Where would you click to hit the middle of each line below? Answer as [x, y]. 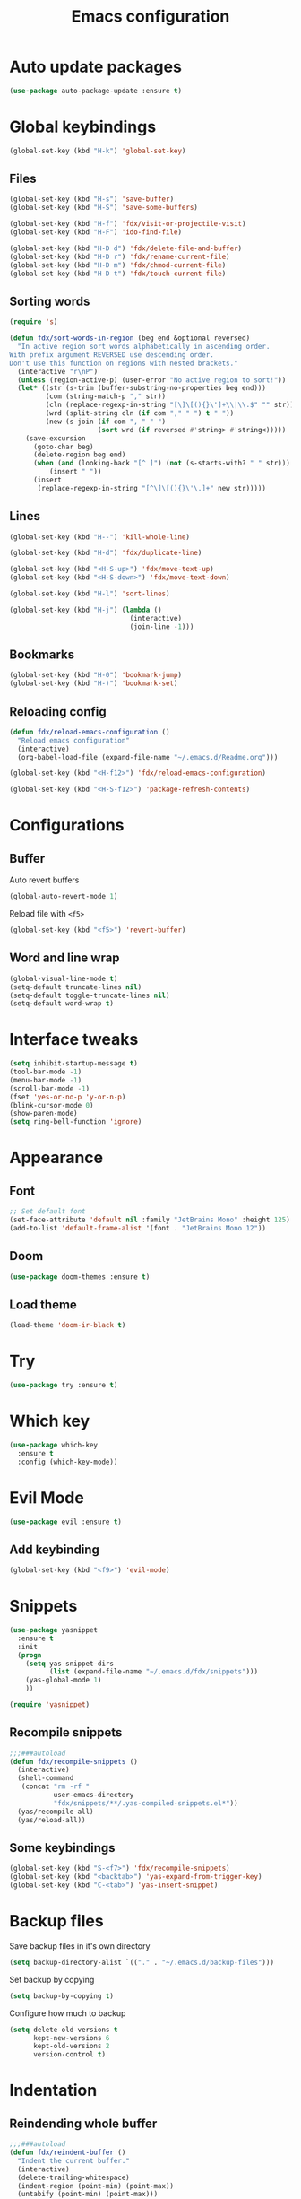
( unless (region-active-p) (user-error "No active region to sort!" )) [152, 380]
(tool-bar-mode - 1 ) [46, 1072]
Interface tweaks [74, 1040]
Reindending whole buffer [83, 2123]
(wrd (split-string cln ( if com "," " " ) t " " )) [140, 413]
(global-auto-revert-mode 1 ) [64, 897]
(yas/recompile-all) [56, 1812]
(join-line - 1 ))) [162, 626]
